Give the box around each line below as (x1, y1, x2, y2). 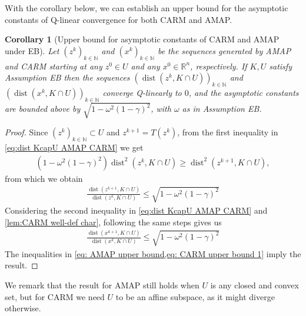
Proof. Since (5, 126, 48, 138)
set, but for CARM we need (5, 290, 105, 302)
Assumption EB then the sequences (5, 71, 130, 84)
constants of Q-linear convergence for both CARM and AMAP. (5, 13, 232, 25)
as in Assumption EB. (182, 102, 262, 115)
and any (131, 59, 160, 72)
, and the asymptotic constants (188, 86, 299, 98)
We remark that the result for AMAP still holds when (5, 278, 199, 291)
